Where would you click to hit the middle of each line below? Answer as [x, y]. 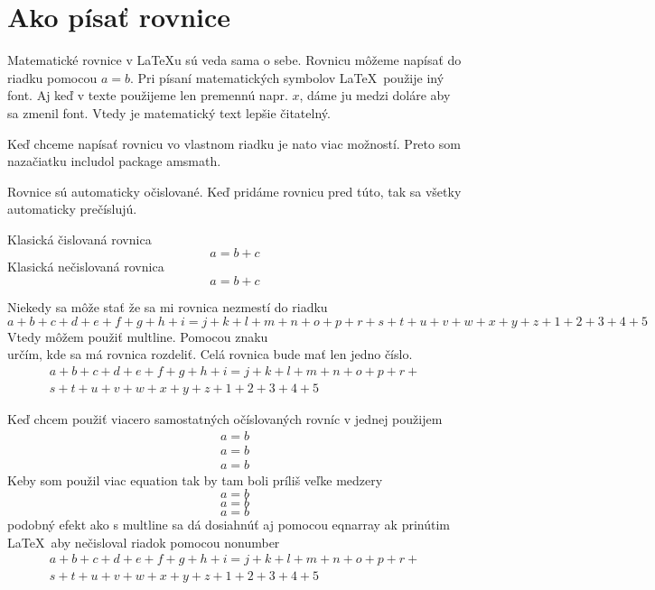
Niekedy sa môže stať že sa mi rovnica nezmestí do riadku [168, 307]
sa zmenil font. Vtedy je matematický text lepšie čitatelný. [169, 112]
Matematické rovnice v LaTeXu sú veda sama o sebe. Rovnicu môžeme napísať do [234, 60]
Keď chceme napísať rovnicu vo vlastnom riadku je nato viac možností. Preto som [234, 143]
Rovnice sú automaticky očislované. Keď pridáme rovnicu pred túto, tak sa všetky [234, 191]
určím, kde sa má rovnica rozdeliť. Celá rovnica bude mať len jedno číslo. [210, 354]
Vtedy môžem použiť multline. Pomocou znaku [138, 336]
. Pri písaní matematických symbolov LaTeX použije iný [287, 77]
